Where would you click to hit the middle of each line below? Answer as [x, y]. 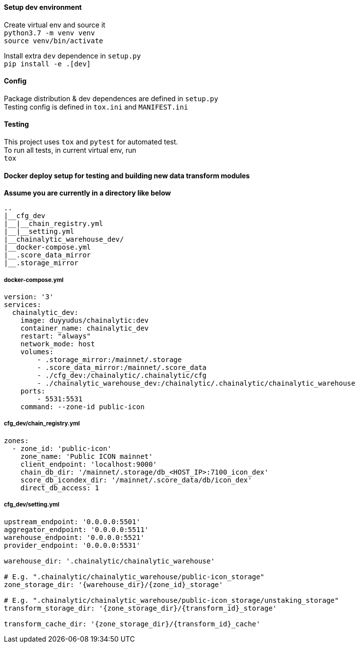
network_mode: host [58, 344]
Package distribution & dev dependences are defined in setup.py [111, 98]
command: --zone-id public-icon [82, 407]
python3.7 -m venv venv [50, 33]
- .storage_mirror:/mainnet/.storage [109, 360]
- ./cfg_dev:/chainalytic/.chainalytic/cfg [122, 376]
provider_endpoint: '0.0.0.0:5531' [72, 545]
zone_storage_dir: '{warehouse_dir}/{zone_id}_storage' [114, 584]
